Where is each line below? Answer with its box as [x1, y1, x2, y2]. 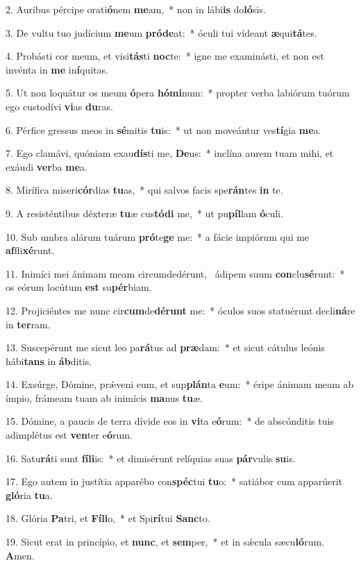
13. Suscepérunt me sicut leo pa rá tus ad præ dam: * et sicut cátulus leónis [6, 340, 325, 355]
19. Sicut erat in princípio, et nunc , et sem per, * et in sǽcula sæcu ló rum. [6, 534, 324, 549]
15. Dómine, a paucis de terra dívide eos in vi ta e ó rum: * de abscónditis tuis [6, 414, 334, 428]
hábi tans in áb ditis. [6, 353, 92, 368]
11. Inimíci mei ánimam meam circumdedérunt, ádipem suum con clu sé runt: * [6, 266, 345, 280]
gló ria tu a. [6, 487, 53, 502]
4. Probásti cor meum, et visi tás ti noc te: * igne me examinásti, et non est [6, 49, 324, 63]
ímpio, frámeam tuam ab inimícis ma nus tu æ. [6, 390, 203, 405]
